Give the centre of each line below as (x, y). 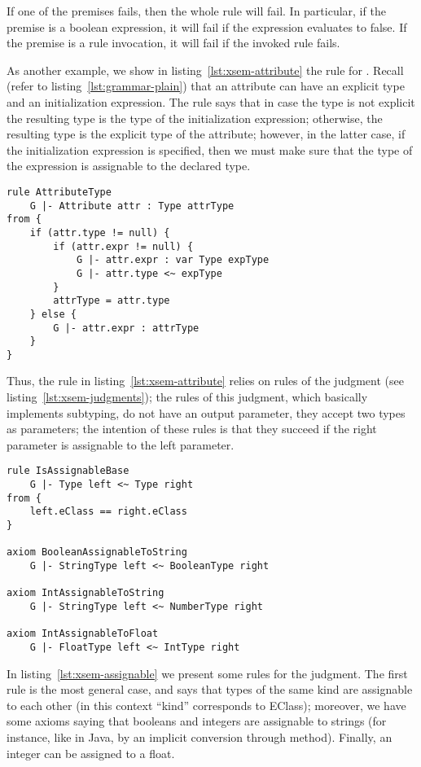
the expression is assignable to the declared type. (129, 166)
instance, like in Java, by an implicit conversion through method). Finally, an (200, 737)
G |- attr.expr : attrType (126, 328)
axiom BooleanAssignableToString (97, 552)
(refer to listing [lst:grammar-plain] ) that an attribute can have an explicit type (206, 86)
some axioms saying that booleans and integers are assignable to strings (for (197, 721)
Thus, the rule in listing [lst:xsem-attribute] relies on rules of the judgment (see (205, 381)
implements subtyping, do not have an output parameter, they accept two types (206, 412)
